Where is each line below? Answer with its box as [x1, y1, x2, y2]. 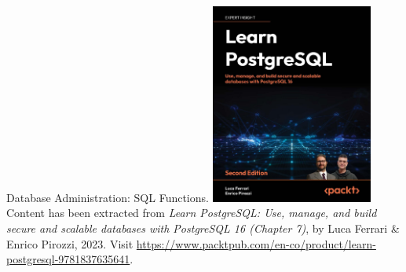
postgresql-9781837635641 [6, 251, 130, 267]
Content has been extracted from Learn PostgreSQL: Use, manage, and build [6, 204, 377, 221]
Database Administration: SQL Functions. [6, 189, 209, 205]
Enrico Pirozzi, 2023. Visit [6, 235, 134, 252]
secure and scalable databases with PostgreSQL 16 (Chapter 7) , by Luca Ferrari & [6, 219, 400, 236]
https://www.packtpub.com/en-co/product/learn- [136, 235, 376, 252]
